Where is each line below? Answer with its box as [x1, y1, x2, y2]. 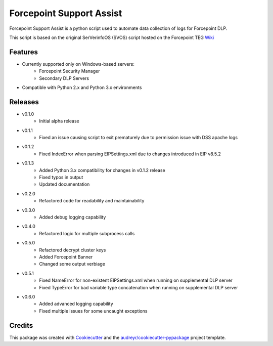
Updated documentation [39, 181, 90, 187]
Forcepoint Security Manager [39, 68, 100, 74]
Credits [9, 321, 33, 330]
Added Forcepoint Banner [39, 253, 93, 260]
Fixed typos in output [39, 175, 83, 181]
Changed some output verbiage [39, 261, 106, 267]
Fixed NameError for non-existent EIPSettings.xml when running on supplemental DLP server [39, 277, 233, 283]
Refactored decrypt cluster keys [39, 247, 106, 253]
